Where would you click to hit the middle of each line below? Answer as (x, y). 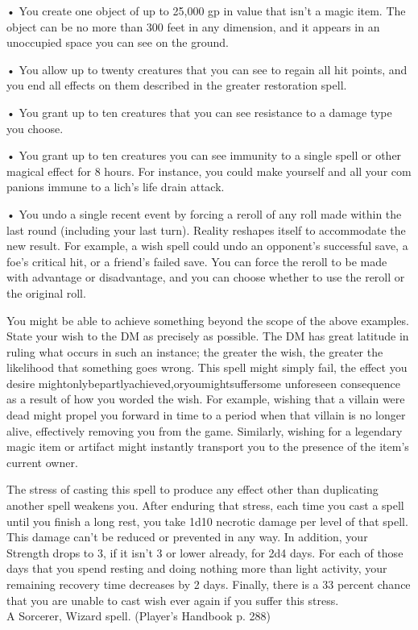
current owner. (42, 462)
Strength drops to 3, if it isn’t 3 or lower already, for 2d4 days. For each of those (205, 552)
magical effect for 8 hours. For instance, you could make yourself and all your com (209, 171)
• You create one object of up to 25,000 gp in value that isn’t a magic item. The (206, 10)
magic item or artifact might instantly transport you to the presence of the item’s (208, 446)
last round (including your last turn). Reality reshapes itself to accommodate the (206, 229)
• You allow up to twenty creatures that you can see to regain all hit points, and (207, 69)
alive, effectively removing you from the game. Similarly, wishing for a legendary (205, 430)
